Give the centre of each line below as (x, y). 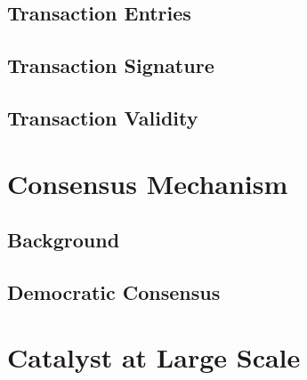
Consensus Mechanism (148, 183)
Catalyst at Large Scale (154, 357)
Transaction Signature (111, 65)
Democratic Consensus (114, 291)
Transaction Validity (103, 117)
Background (64, 240)
